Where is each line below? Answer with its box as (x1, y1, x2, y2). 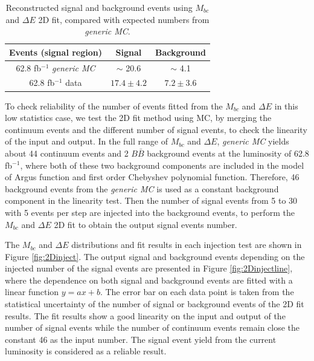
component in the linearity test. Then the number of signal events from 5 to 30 (5, 194, 298, 207)
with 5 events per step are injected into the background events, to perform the (5, 206, 295, 218)
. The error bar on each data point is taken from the (100, 285, 294, 298)
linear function (5, 285, 59, 298)
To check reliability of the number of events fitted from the (5, 99, 223, 112)
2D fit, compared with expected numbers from (38, 13, 210, 25)
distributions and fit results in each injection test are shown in (71, 238, 302, 251)
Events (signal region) (9, 45, 102, 58)
